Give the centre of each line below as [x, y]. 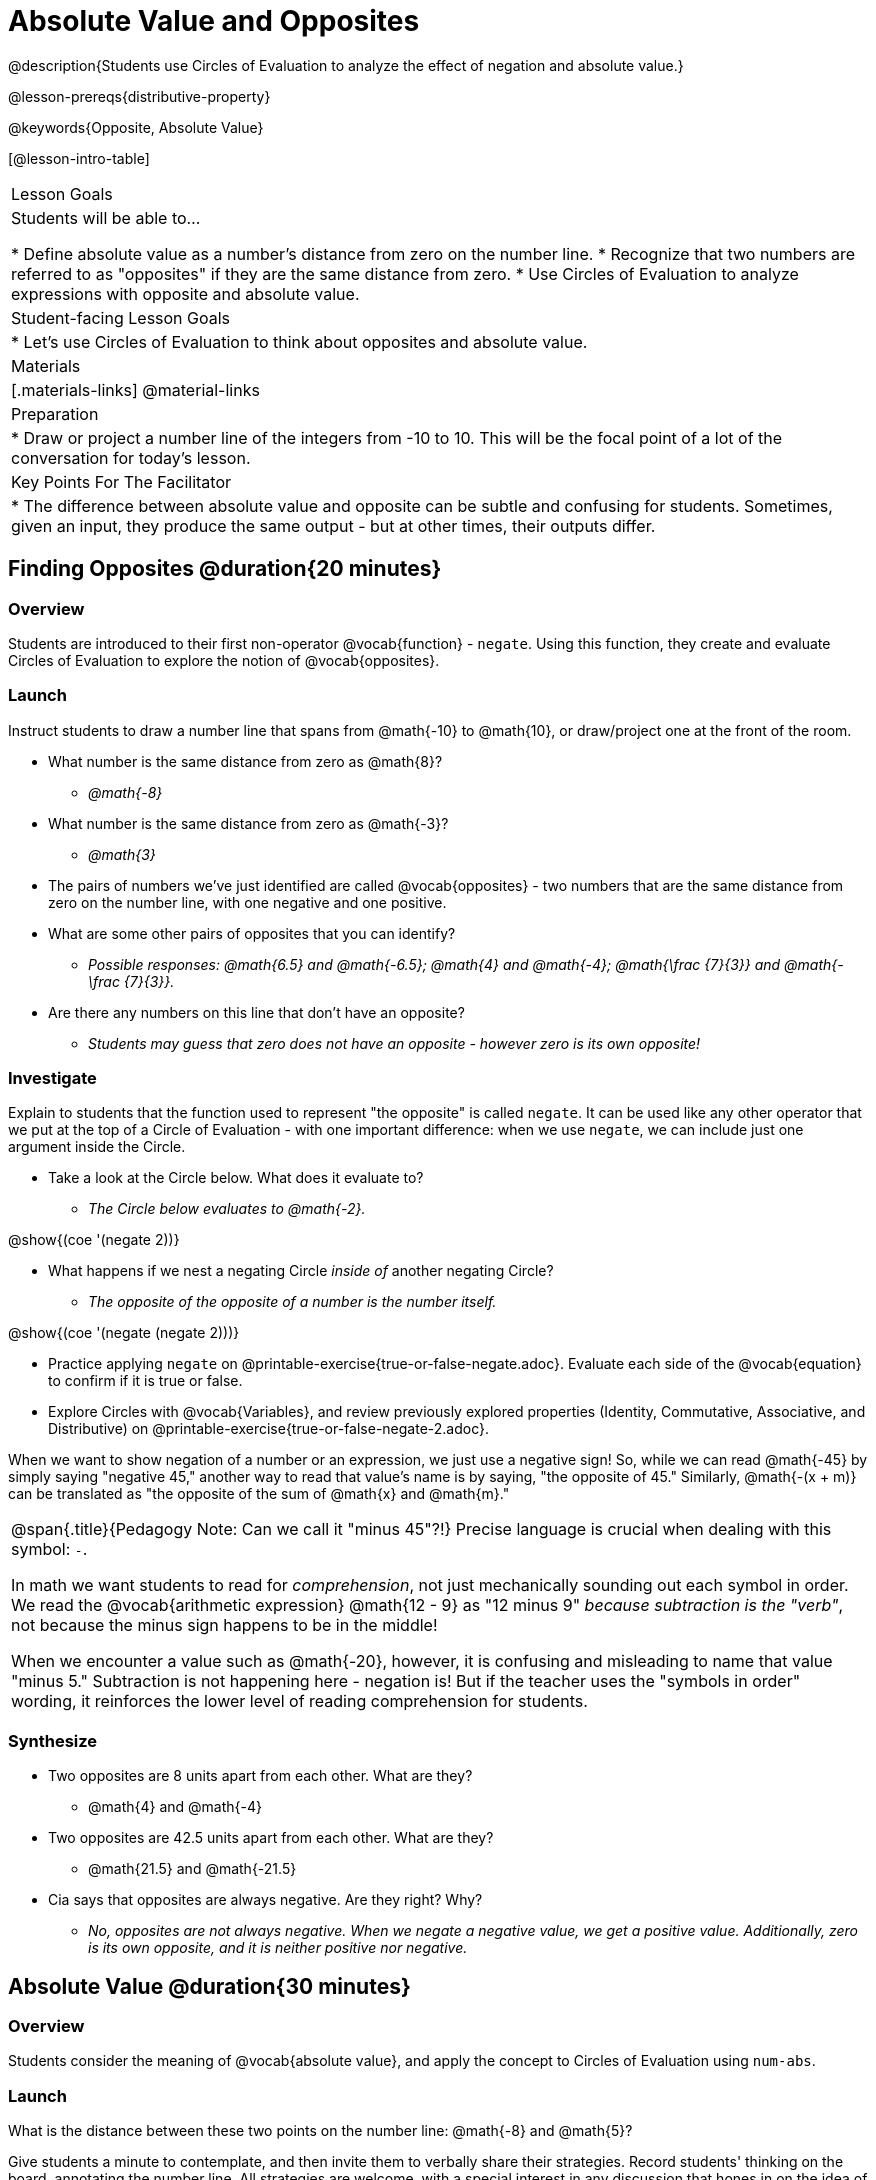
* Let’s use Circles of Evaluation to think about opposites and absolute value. [299, 341]
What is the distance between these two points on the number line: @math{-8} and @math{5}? [320, 2131]
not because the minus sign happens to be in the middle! [224, 1625]
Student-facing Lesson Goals [121, 317]
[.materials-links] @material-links [135, 389]
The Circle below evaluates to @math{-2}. [227, 1209]
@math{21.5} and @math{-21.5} [192, 1869]
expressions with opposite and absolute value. [185, 293]
